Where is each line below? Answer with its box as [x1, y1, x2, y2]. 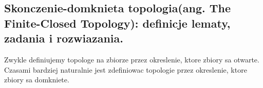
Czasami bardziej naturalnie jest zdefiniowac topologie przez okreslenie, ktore [4, 64, 247, 75]
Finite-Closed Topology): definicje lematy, [4, 15, 231, 31]
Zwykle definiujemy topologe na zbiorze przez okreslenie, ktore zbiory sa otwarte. [4, 54, 259, 64]
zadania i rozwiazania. [4, 30, 123, 46]
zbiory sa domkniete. [4, 74, 69, 85]
